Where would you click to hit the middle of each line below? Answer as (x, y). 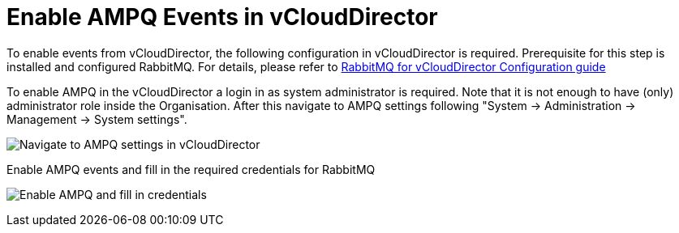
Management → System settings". (97, 119)
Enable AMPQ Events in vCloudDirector (222, 17)
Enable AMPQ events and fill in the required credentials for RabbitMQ (191, 169)
